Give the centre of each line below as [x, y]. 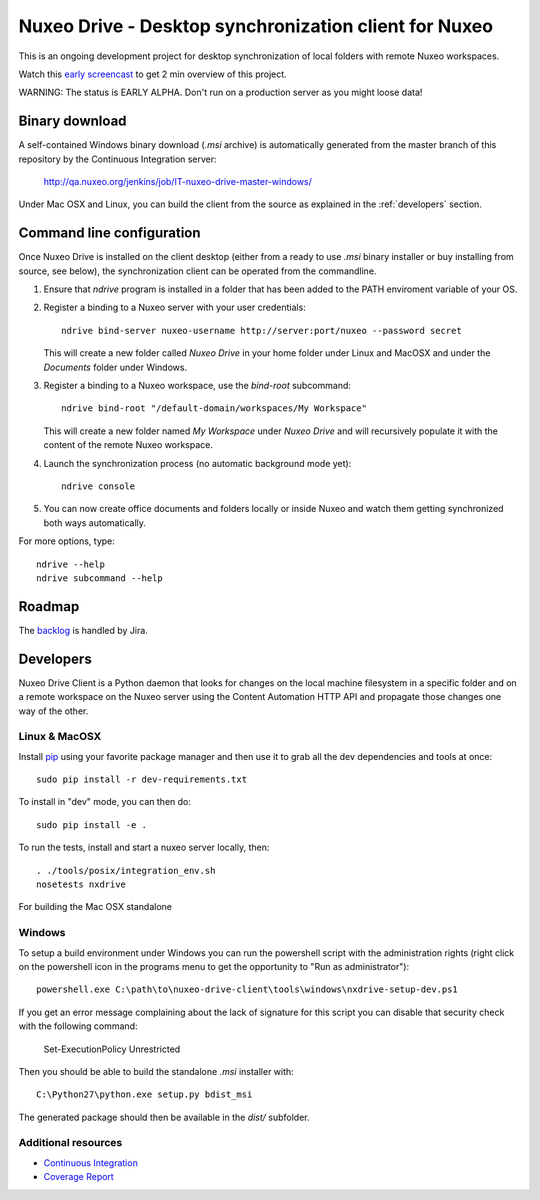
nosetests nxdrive [81, 884]
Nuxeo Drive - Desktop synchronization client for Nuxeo [256, 26]
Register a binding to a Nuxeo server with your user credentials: [175, 307]
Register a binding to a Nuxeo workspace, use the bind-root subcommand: [197, 386]
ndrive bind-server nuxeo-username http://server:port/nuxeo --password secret [261, 330]
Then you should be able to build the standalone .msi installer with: [156, 1071]
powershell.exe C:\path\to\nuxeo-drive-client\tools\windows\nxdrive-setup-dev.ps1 [247, 989]
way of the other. [53, 711]
